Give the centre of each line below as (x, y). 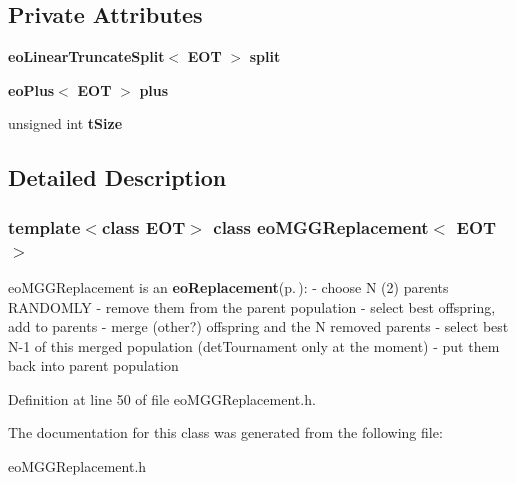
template (44, 226)
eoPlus (31, 89)
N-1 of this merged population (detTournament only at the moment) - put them (254, 345)
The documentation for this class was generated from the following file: (225, 432)
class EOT (143, 226)
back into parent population (93, 365)
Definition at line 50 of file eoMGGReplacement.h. (162, 398)
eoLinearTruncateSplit (86, 56)
